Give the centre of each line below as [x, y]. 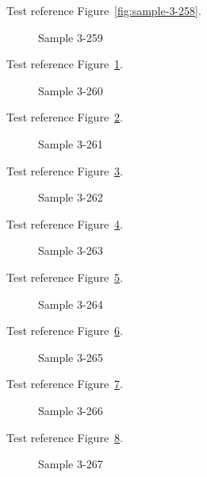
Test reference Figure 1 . [65, 64]
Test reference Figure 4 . [65, 223]
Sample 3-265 [71, 357]
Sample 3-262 [71, 197]
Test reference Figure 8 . [65, 437]
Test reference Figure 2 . [65, 117]
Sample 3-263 [71, 250]
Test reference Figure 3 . [65, 170]
